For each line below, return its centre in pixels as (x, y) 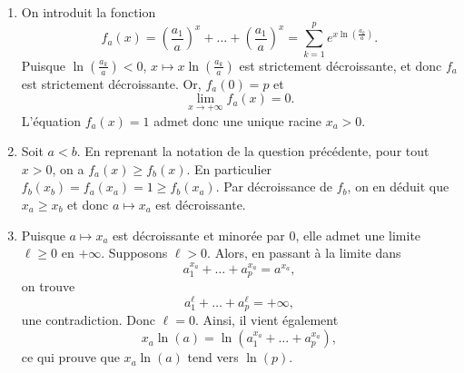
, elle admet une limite (358, 235)
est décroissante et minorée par (199, 235)
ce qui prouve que (70, 357)
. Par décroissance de (274, 186)
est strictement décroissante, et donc (341, 65)
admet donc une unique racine (238, 120)
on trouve (48, 286)
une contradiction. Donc (89, 320)
